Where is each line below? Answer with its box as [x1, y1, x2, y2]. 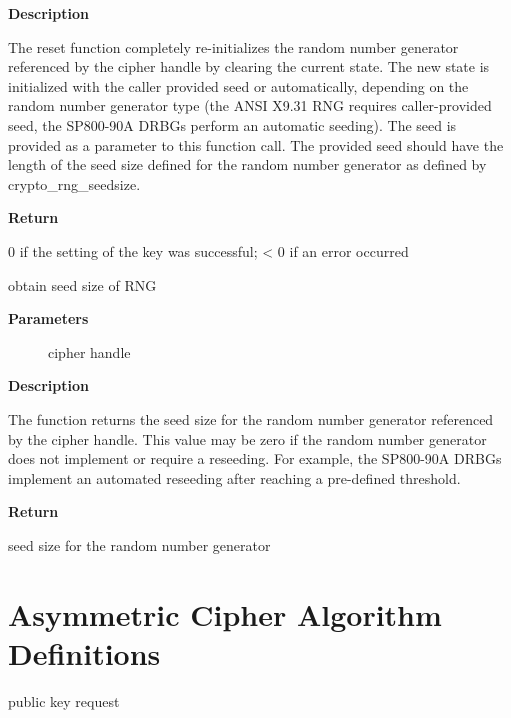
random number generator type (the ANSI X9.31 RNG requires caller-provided [8, 95, 492, 116]
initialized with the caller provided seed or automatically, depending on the [8, 75, 469, 96]
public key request [8, 690, 120, 711]
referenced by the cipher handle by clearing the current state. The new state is [8, 56, 490, 77]
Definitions [8, 632, 161, 673]
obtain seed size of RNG [8, 274, 157, 295]
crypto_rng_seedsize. [8, 173, 141, 194]
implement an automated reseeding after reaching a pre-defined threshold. [8, 467, 461, 488]
